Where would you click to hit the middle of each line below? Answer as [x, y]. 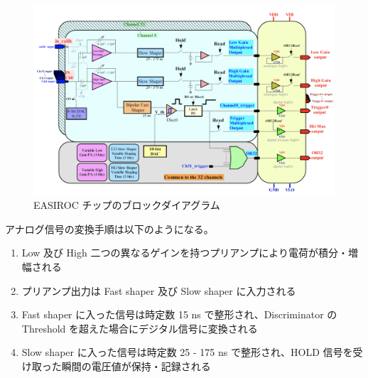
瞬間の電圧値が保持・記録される [136, 366]
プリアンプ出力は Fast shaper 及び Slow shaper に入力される [159, 290]
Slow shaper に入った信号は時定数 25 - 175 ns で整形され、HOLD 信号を [187, 352]
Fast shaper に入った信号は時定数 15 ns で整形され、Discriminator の [179, 314]
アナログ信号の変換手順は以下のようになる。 [109, 228]
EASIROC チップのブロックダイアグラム [127, 205]
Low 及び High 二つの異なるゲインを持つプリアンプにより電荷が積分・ [185, 253]
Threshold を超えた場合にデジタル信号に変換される [140, 328]
